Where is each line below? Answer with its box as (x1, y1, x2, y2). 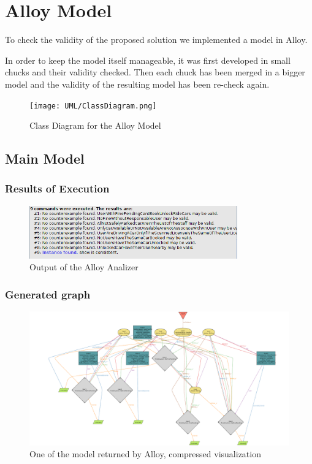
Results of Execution (5, 181, 110, 196)
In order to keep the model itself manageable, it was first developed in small (5, 53, 291, 66)
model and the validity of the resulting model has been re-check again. (5, 77, 270, 90)
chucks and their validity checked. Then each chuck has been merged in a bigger (5, 66, 305, 78)
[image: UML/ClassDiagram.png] (29, 101, 157, 110)
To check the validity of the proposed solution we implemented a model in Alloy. (5, 33, 308, 46)
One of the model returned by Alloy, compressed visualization (29, 447, 261, 460)
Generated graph (5, 286, 91, 302)
